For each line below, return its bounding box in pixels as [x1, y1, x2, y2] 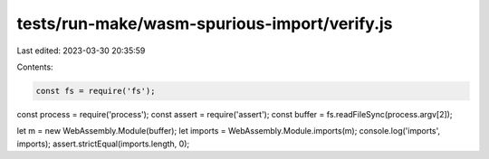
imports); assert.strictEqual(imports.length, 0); [16, 138, 190, 149]
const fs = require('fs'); [35, 86, 156, 96]
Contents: [16, 61, 53, 72]
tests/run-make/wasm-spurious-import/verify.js [16, 14, 393, 33]
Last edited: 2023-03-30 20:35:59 [16, 45, 146, 56]
